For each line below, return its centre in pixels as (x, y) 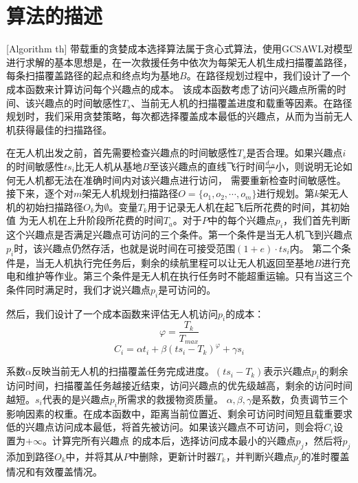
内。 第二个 (315, 248)
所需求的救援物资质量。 (170, 399)
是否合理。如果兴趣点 (294, 153)
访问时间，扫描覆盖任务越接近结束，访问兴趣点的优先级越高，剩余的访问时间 (179, 386)
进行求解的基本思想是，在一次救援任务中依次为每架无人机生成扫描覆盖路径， (179, 62)
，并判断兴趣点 (259, 456)
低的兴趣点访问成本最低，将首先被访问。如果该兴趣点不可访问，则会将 (165, 427)
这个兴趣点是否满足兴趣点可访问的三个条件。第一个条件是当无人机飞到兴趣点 (179, 235)
